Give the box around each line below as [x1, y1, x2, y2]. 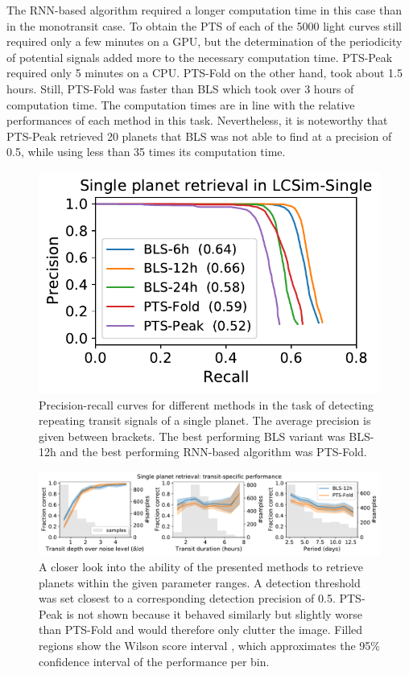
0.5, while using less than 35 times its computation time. [6, 143, 286, 160]
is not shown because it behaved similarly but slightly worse [66, 605, 363, 622]
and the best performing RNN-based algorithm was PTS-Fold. [60, 443, 367, 460]
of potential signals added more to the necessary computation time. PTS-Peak [6, 48, 393, 65]
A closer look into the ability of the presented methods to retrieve [39, 558, 363, 575]
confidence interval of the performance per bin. [39, 652, 270, 669]
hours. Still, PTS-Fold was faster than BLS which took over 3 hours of [6, 80, 354, 97]
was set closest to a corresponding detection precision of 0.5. [39, 590, 336, 607]
